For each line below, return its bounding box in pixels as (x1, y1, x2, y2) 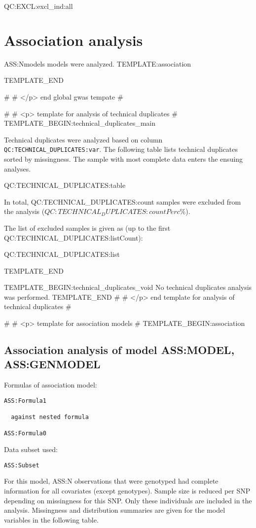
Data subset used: (4, 444, 58, 455)
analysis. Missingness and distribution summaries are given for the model (4, 505, 225, 515)
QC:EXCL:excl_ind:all (4, 1, 73, 11)
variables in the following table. (4, 514, 99, 525)
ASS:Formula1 (4, 397, 46, 404)
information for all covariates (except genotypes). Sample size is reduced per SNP (4, 485, 251, 495)
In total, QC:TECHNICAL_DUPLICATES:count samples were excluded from (4, 196, 241, 207)
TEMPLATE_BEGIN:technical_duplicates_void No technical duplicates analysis (4, 282, 252, 292)
